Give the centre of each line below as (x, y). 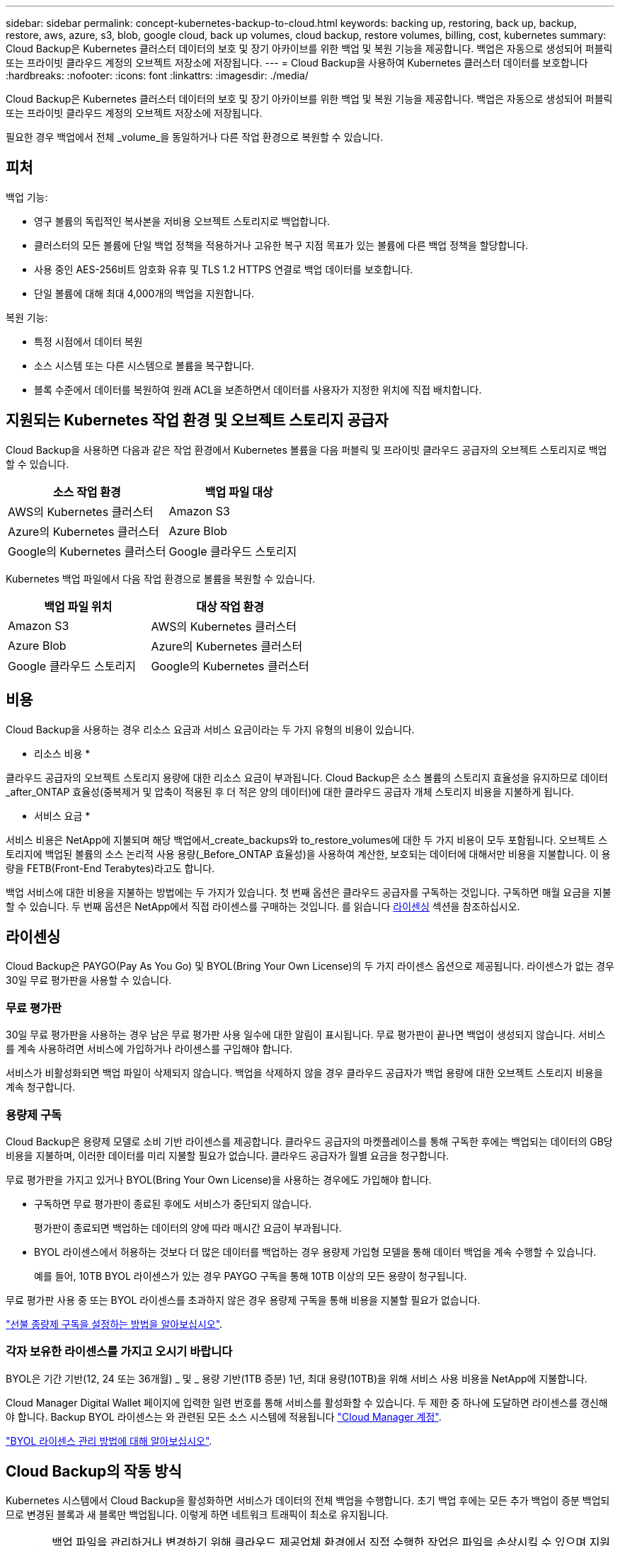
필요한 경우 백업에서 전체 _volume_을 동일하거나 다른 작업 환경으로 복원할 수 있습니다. (195, 137)
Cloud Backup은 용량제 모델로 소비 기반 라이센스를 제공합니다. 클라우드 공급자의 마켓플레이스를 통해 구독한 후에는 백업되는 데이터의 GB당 (309, 1141)
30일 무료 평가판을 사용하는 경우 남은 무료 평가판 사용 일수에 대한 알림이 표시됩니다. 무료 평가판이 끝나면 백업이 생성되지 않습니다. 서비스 (306, 1035)
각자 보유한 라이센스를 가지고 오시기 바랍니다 (119, 1352)
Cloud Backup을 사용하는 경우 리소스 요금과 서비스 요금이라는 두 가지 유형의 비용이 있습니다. (210, 729)
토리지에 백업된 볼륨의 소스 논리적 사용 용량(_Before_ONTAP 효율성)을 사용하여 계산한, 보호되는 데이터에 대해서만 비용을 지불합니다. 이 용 (308, 854)
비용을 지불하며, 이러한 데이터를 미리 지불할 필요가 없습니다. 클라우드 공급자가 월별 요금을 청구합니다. (228, 1155)
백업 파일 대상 (239, 492)
